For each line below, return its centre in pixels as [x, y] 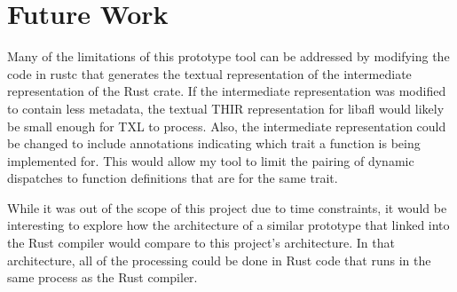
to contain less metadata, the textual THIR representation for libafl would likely [226, 108]
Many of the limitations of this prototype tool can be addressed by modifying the [228, 56]
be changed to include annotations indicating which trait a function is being [214, 143]
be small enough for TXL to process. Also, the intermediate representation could [227, 126]
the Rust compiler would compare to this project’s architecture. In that [201, 243]
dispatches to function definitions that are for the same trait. [173, 178]
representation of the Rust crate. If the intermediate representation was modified [227, 91]
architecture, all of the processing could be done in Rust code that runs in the [219, 260]
